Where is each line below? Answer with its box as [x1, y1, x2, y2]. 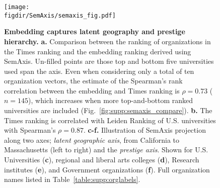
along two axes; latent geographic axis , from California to [4, 134, 180, 145]
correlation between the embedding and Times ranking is [4, 85, 180, 96]
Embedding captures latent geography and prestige [4, 26, 185, 37]
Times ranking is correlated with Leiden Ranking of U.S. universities [4, 115, 216, 125]
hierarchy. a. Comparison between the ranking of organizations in [4, 36, 211, 46]
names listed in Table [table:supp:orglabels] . [4, 174, 140, 184]
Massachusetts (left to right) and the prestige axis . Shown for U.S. [4, 144, 208, 155]
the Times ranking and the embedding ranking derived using [4, 46, 191, 56]
